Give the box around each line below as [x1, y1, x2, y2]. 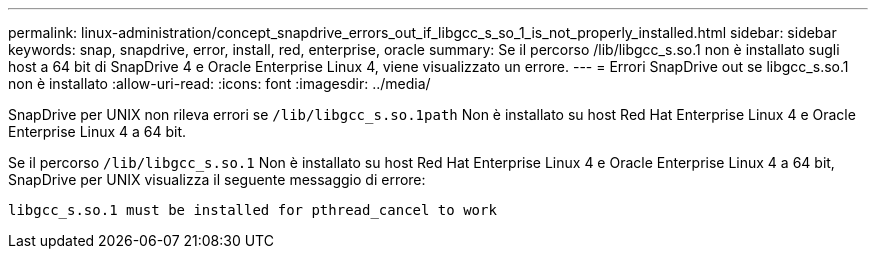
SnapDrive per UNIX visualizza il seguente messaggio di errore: [8, 171, 426, 188]
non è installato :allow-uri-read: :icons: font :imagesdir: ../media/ [8, 75, 431, 92]
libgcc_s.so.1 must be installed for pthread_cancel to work [8, 202, 497, 218]
